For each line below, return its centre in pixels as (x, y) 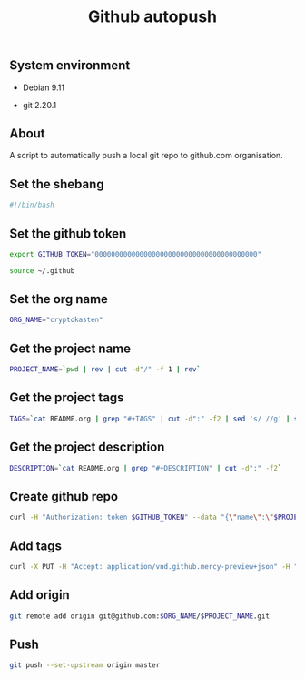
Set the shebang (57, 184)
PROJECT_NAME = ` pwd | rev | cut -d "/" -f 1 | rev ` (105, 370)
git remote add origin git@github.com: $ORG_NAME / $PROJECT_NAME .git (140, 616)
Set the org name (59, 299)
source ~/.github (42, 270)
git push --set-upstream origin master (85, 665)
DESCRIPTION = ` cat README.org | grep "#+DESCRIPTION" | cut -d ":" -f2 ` (146, 468)
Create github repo (64, 497)
